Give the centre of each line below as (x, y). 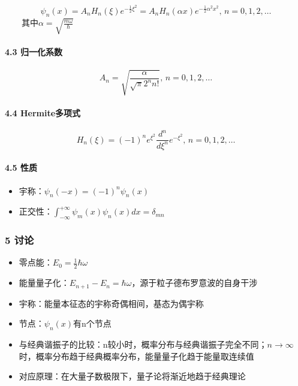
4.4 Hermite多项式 (43, 112)
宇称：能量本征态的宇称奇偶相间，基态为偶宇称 (111, 303)
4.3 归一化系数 (34, 52)
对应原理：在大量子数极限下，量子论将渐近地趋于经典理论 (132, 376)
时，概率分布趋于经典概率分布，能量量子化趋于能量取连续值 (136, 356)
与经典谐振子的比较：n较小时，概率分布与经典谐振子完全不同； (143, 344)
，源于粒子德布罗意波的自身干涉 (195, 283)
